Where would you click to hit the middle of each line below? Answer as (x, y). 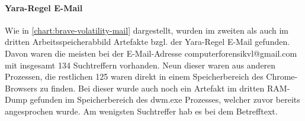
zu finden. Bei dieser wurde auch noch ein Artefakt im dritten (152, 88)
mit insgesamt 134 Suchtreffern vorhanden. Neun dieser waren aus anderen (140, 65)
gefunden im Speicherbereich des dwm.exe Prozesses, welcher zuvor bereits (165, 99)
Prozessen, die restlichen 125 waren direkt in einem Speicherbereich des (134, 76)
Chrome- (282, 76)
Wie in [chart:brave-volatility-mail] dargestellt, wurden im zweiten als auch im (147, 30)
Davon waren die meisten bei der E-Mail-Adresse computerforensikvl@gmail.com (151, 53)
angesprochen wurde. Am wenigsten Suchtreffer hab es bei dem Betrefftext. (141, 111)
